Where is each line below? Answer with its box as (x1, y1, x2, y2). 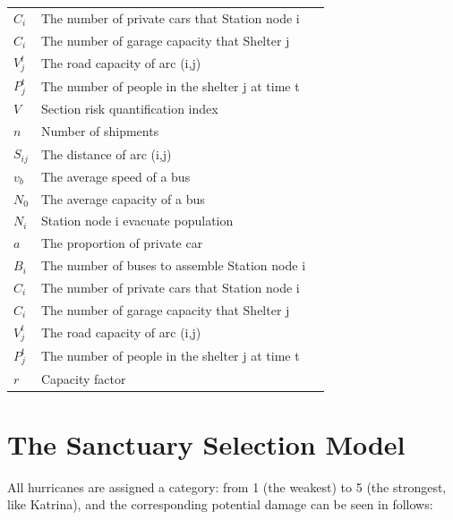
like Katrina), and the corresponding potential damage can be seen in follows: (7, 495, 433, 514)
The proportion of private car (40, 234, 203, 252)
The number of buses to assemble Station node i (40, 256, 306, 275)
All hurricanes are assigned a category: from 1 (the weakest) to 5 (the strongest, (7, 477, 447, 496)
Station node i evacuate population (40, 211, 234, 230)
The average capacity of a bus (40, 189, 205, 208)
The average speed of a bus (40, 166, 191, 185)
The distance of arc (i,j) (40, 144, 172, 163)
